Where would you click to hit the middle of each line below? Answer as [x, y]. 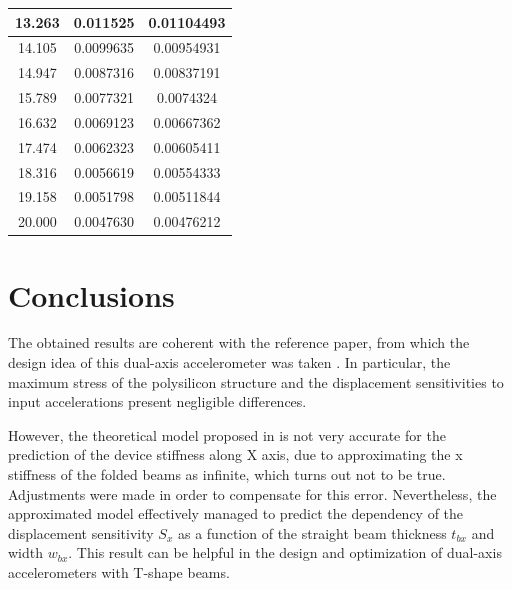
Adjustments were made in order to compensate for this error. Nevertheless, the [252, 493]
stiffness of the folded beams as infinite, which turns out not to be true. [227, 474]
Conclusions [91, 294]
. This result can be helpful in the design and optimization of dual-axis [285, 552]
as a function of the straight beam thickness [312, 532]
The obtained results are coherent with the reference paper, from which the [239, 342]
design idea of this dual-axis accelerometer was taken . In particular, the [229, 362]
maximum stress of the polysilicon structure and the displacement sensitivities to [256, 381]
